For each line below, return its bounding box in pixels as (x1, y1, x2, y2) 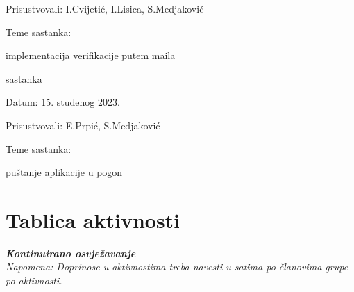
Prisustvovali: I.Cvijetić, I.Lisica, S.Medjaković (6, 1, 204, 15)
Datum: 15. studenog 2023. (6, 95, 120, 109)
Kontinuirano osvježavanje (6, 245, 136, 260)
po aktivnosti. (6, 273, 62, 288)
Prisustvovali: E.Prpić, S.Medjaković (6, 117, 160, 132)
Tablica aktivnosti (6, 205, 180, 234)
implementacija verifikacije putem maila (6, 48, 176, 63)
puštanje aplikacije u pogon (6, 165, 123, 179)
